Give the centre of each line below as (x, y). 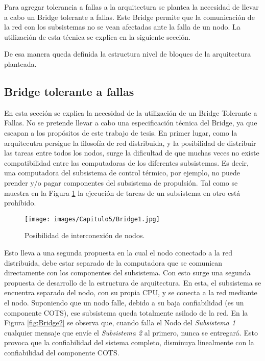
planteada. (20, 63)
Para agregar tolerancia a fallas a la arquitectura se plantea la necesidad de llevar (131, 7)
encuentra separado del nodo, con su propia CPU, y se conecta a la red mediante (131, 292)
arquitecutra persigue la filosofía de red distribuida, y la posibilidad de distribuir (130, 143)
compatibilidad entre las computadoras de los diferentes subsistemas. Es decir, (126, 162)
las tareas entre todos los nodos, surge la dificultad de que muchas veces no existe (132, 153)
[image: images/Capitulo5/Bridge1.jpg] (92, 219)
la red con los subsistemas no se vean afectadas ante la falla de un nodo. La (122, 27)
